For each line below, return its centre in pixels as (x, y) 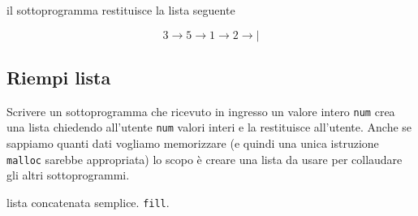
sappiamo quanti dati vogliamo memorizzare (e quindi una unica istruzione (193, 143)
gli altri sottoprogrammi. (68, 175)
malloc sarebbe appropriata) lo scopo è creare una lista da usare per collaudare (205, 159)
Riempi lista (59, 77)
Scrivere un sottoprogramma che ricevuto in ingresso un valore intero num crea (201, 111)
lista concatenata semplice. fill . (88, 202)
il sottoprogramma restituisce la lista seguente (121, 10)
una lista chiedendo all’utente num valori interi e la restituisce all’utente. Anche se (209, 127)
